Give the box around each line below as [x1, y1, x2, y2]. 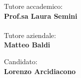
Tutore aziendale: [4, 30, 56, 40]
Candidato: [4, 56, 38, 66]
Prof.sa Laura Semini [4, 10, 78, 21]
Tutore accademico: [4, 1, 63, 11]
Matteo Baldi [4, 39, 50, 50]
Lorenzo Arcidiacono [4, 66, 76, 76]
